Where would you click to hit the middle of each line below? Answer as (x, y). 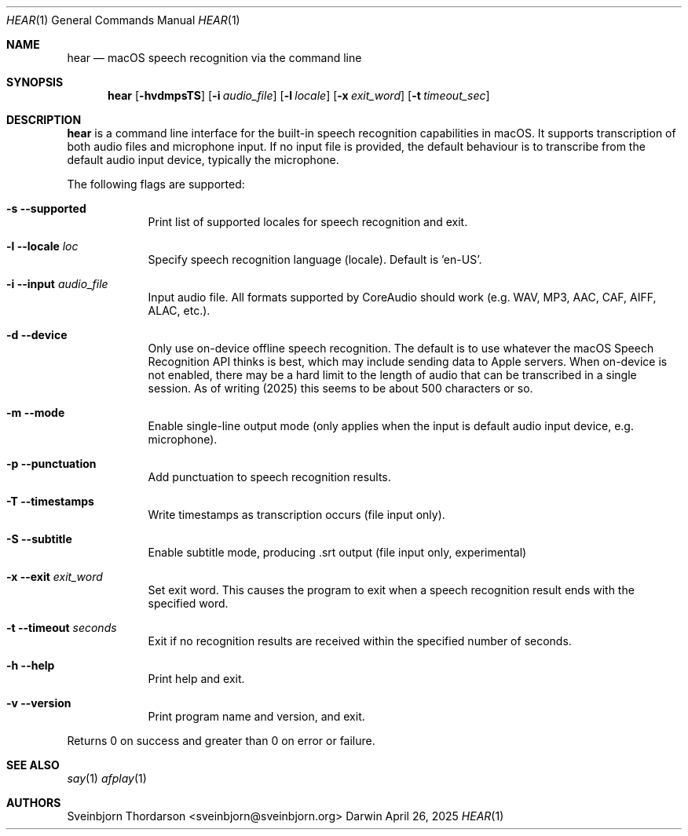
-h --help (31, 665)
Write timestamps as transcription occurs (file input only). (296, 515)
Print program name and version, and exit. (256, 716)
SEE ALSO (33, 765)
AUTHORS (34, 803)
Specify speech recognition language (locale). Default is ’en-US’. (315, 259)
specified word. (188, 603)
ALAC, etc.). (179, 310)
